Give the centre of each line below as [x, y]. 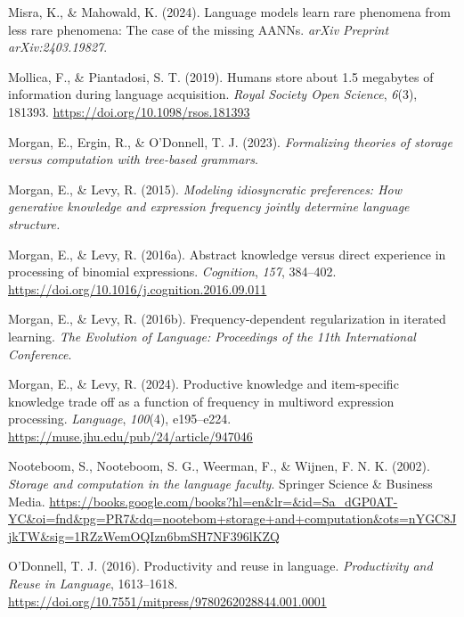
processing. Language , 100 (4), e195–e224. [120, 419]
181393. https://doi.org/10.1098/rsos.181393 [129, 111]
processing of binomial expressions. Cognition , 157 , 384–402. [172, 271]
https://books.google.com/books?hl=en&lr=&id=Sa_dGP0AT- [224, 501]
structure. [34, 223]
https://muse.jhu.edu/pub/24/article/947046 [130, 436]
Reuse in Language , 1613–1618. [93, 584]
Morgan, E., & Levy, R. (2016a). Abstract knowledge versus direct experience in [227, 254]
